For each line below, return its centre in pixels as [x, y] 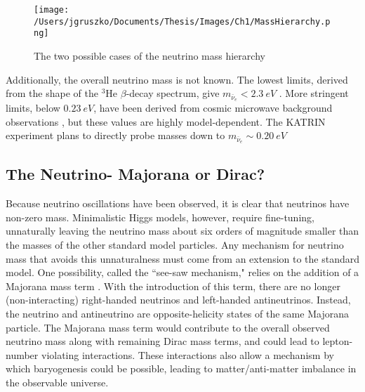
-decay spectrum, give [173, 93]
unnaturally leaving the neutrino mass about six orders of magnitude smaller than [182, 231]
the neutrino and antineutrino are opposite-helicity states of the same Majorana [177, 314]
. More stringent [314, 93]
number [22, 354]
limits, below [33, 108]
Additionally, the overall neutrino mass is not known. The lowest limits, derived [177, 79]
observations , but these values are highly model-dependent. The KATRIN [166, 121]
